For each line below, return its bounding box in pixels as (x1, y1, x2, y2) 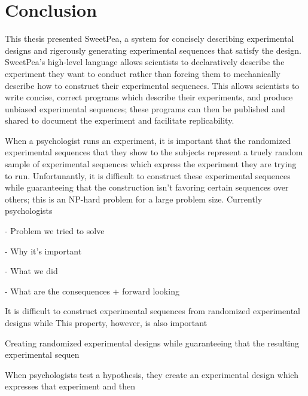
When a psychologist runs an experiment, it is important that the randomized (5, 134, 291, 146)
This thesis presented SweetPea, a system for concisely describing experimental (5, 32, 294, 45)
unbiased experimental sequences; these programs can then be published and (5, 102, 285, 115)
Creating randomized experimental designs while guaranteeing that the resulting (5, 336, 299, 349)
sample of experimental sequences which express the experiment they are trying (5, 158, 297, 170)
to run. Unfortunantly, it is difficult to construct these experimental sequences (5, 169, 291, 182)
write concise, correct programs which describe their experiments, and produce (5, 91, 293, 103)
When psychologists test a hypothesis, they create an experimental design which (5, 368, 298, 380)
